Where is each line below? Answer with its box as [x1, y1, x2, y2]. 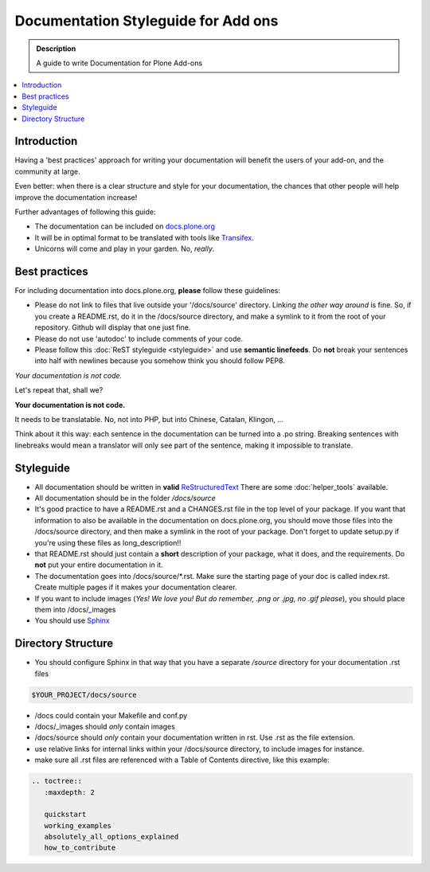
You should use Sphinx [34, 616, 111, 625]
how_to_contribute [44, 843, 116, 852]
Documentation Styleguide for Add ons [14, 12, 279, 29]
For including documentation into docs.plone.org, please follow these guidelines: [14, 286, 281, 295]
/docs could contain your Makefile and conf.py [34, 710, 188, 720]
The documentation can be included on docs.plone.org [34, 221, 215, 231]
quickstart [44, 810, 87, 819]
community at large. [14, 166, 80, 176]
